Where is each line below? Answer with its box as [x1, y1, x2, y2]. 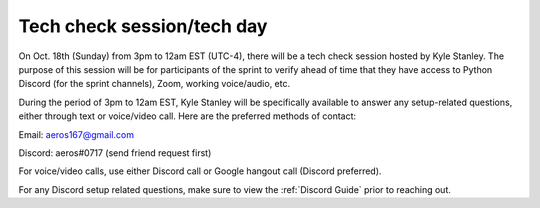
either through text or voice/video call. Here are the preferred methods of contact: [18, 110, 357, 122]
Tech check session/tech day [18, 15, 268, 37]
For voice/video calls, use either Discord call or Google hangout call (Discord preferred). [18, 165, 382, 177]
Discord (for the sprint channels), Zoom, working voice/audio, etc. [18, 78, 290, 90]
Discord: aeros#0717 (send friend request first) [18, 146, 212, 159]
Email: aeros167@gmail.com [18, 128, 135, 140]
